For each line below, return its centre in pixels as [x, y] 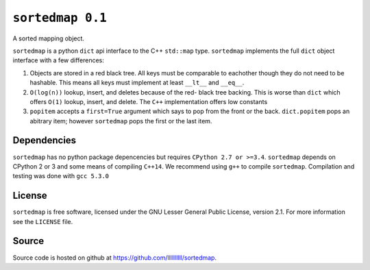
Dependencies [45, 140]
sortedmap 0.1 [60, 18]
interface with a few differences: [58, 60]
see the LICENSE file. [43, 221]
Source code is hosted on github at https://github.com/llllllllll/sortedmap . [115, 258]
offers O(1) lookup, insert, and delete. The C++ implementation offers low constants [149, 101]
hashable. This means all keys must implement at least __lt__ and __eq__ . [137, 83]
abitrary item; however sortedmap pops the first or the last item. [121, 121]
